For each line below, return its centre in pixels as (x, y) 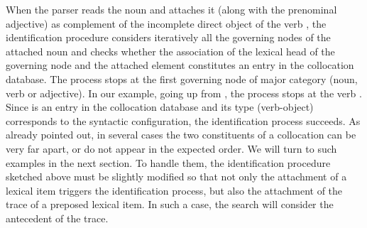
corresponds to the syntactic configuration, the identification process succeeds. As (183, 120)
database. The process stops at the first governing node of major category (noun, (182, 78)
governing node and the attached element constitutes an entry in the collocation (180, 65)
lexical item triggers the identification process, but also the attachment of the (174, 190)
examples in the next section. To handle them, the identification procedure (168, 162)
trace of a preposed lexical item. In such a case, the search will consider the (170, 204)
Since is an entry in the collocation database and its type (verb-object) (160, 107)
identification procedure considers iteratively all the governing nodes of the (168, 37)
